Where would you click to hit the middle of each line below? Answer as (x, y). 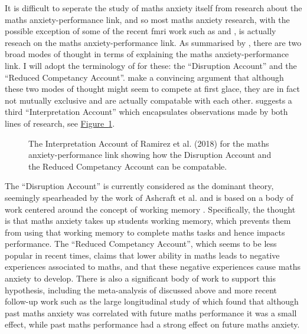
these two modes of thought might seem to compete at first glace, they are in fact (153, 89)
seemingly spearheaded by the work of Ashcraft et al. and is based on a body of (149, 197)
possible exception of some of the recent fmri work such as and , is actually (141, 31)
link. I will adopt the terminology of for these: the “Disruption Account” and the (151, 65)
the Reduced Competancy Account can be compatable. (128, 166)
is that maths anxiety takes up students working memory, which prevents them (148, 221)
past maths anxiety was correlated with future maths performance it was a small (151, 312)
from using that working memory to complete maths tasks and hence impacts (145, 232)
